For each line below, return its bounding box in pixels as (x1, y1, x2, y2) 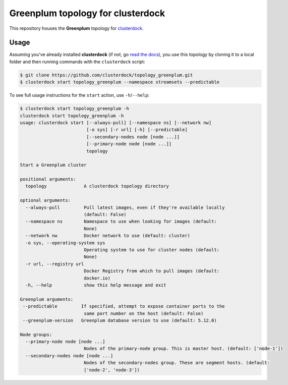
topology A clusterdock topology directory (25, 183, 169, 189)
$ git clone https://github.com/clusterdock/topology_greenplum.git (20, 72, 193, 78)
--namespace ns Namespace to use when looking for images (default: (25, 218, 217, 225)
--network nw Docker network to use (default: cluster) (25, 233, 191, 239)
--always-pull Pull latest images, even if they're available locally (25, 204, 225, 210)
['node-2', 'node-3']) (83, 367, 140, 373)
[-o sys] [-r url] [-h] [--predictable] (86, 127, 188, 133)
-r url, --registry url (25, 261, 84, 267)
